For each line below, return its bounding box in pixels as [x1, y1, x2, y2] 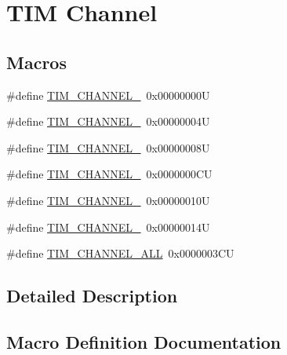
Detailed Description [6, 284, 178, 308]
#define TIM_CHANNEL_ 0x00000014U [6, 218, 210, 235]
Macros [6, 49, 67, 74]
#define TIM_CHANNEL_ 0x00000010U [6, 192, 210, 208]
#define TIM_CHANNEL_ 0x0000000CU [6, 166, 213, 182]
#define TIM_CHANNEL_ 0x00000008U [6, 139, 210, 156]
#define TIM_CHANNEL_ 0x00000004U [6, 113, 210, 130]
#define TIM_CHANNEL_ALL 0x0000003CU [6, 245, 234, 262]
